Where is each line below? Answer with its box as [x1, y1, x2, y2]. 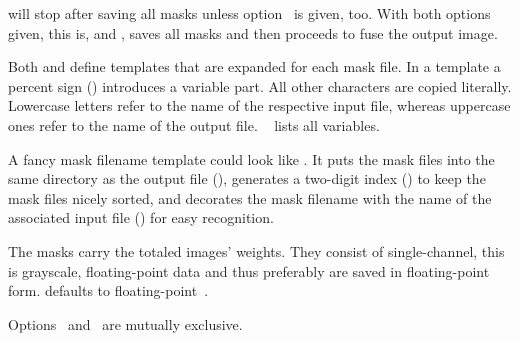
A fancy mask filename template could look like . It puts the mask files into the [8, 148, 495, 169]
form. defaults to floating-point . [8, 280, 209, 301]
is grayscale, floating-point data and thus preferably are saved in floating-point [8, 260, 490, 281]
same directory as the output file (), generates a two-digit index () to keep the [8, 168, 486, 189]
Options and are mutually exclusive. [8, 313, 243, 334]
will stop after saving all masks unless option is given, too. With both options [8, 3, 491, 23]
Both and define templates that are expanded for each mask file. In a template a [8, 56, 501, 77]
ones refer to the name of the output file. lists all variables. [8, 114, 380, 135]
